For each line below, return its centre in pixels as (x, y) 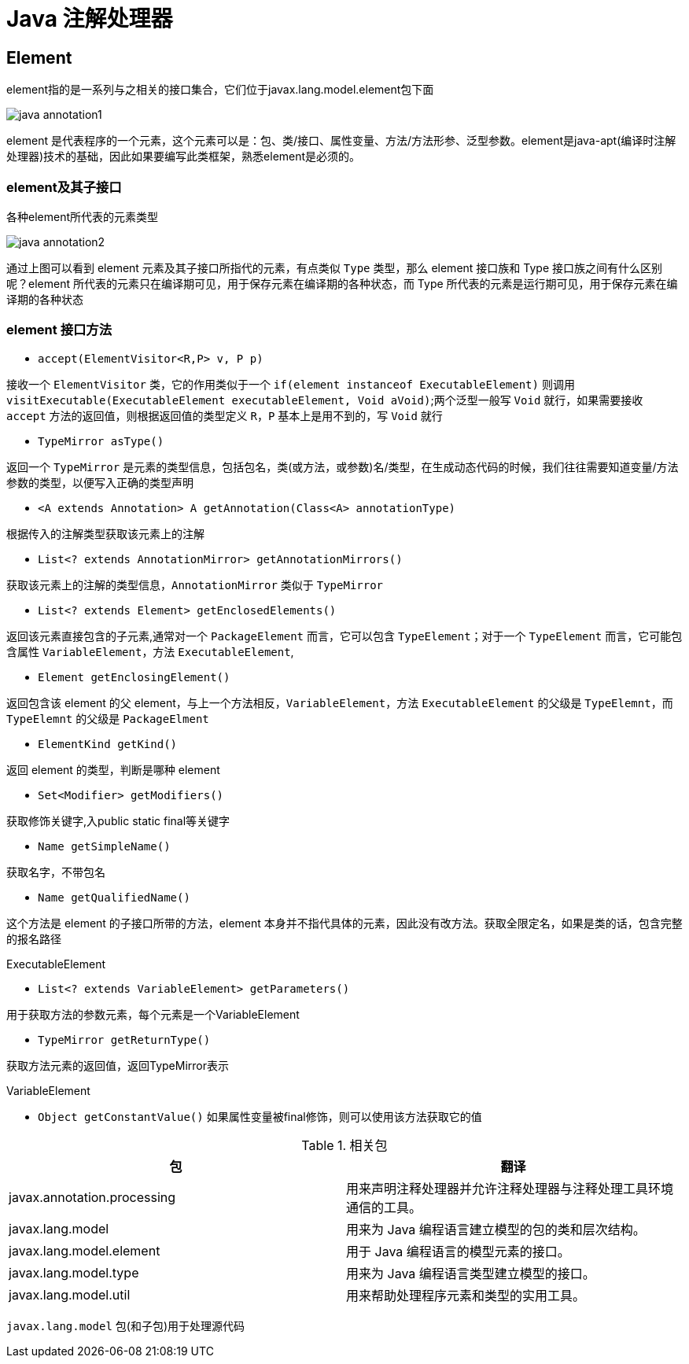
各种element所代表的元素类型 (82, 216)
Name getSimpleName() (104, 846)
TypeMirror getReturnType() (124, 1040)
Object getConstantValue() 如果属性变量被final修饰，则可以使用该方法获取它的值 (260, 1116)
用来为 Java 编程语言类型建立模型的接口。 (471, 1273)
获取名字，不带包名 (56, 872)
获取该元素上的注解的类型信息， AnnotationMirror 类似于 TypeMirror (195, 584)
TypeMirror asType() (101, 441)
